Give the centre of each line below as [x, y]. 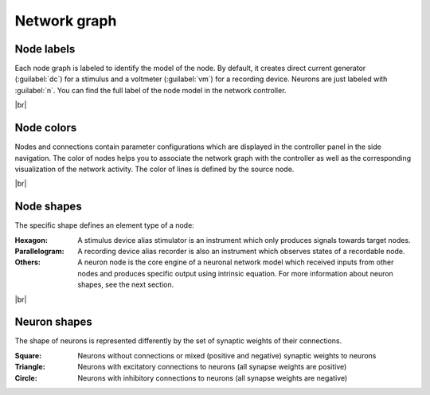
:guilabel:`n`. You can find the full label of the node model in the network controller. [150, 90]
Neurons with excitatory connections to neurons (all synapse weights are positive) [212, 367]
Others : [28, 262]
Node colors [46, 128]
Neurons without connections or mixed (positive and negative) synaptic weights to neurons [227, 355]
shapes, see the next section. [126, 285]
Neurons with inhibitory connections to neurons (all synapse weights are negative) [213, 377]
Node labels [45, 49]
